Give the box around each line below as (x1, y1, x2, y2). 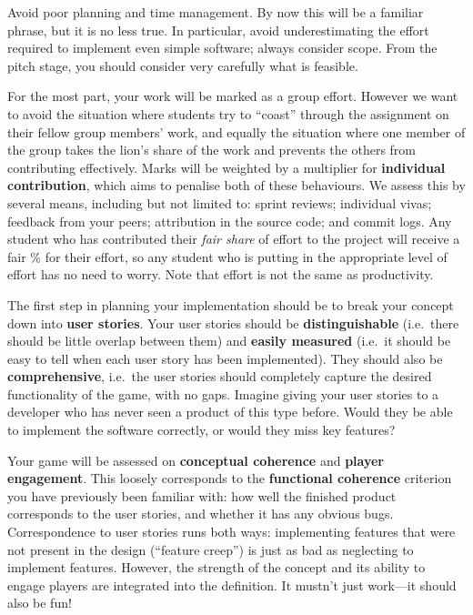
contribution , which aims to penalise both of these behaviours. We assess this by (7, 176, 466, 195)
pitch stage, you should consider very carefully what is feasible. (7, 55, 358, 75)
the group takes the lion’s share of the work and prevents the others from (7, 140, 416, 159)
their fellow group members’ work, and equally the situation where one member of (7, 122, 466, 141)
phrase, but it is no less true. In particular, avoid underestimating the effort (7, 20, 429, 39)
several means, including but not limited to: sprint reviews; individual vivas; (7, 193, 432, 212)
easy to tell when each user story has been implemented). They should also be (7, 348, 443, 368)
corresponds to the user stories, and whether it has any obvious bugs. (7, 504, 394, 523)
